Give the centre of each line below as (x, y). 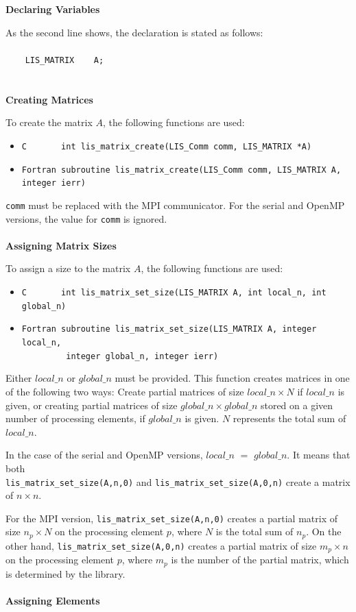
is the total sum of (254, 531)
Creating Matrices (49, 99)
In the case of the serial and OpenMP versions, (104, 455)
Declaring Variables (53, 9)
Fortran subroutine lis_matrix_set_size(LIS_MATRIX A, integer (169, 329)
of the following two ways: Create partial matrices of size (125, 391)
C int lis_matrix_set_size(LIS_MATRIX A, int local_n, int (174, 293)
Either (19, 378)
